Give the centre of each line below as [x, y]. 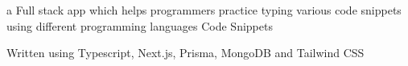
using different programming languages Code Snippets [140, 25]
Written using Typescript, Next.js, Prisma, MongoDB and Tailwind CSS [185, 53]
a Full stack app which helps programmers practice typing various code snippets [204, 10]
